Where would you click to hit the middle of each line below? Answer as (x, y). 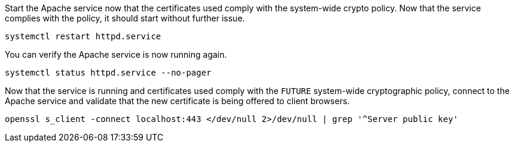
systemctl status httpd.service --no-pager (108, 73)
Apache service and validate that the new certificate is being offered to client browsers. (177, 101)
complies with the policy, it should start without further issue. (125, 18)
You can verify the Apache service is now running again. (116, 54)
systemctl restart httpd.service (83, 36)
